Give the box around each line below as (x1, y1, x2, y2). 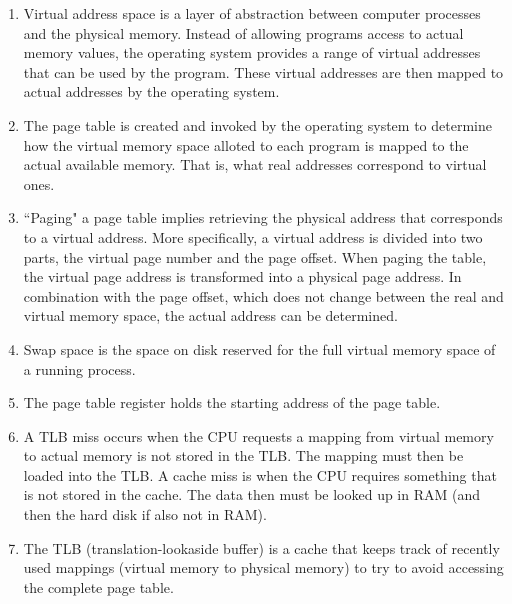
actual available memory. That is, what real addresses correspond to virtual (23, 154, 487, 175)
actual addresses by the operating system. (23, 81, 280, 102)
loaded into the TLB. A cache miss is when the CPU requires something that (23, 464, 497, 485)
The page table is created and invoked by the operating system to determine (23, 114, 492, 135)
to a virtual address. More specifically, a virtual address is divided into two (23, 226, 483, 247)
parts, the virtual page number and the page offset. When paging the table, (23, 246, 487, 267)
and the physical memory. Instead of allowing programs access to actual (23, 22, 464, 43)
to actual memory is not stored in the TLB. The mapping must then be (23, 445, 464, 466)
